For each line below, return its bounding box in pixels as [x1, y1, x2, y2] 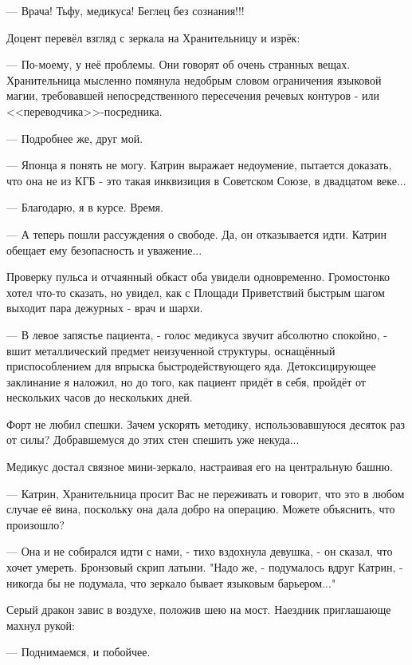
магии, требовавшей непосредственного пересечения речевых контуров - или [6, 87, 380, 104]
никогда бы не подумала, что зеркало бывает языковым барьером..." [6, 574, 336, 591]
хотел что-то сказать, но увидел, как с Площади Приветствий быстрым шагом [6, 283, 385, 300]
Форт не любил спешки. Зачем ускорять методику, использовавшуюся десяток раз [6, 415, 406, 432]
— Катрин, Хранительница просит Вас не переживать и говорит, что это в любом [6, 485, 405, 501]
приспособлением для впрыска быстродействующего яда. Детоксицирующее [6, 358, 376, 374]
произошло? [6, 516, 65, 532]
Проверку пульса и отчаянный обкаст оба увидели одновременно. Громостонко [6, 268, 390, 285]
